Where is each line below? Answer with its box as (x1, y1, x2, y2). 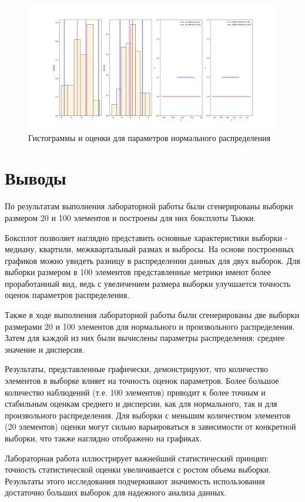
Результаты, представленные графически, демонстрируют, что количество (5, 363, 269, 375)
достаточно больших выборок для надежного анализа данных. (5, 486, 227, 498)
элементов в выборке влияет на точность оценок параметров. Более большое (5, 374, 279, 387)
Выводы (5, 166, 66, 190)
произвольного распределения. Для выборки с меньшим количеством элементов (5, 409, 290, 421)
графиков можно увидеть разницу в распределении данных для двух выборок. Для (5, 254, 300, 266)
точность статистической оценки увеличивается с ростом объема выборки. (5, 463, 271, 476)
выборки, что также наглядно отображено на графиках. (5, 432, 202, 444)
